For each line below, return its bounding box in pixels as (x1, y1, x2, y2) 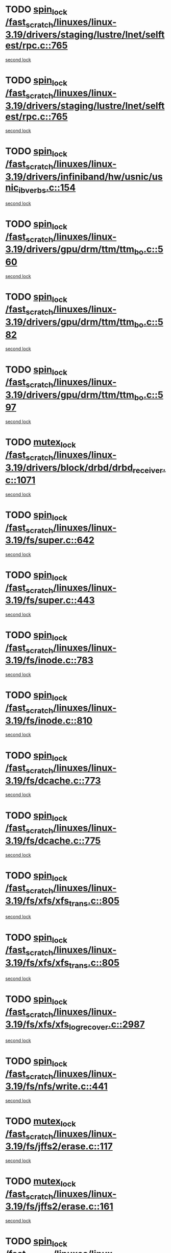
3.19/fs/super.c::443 (5, 594, 95, 606)
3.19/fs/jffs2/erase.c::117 (5, 1141, 113, 1152)
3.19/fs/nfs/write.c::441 (5, 1081, 108, 1092)
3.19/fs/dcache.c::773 (5, 775, 101, 786)
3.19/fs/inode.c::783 (5, 655, 93, 666)
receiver (132, 465, 163, 475)
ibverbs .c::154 (18, 181, 76, 195)
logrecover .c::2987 (68, 1018, 145, 1032)
